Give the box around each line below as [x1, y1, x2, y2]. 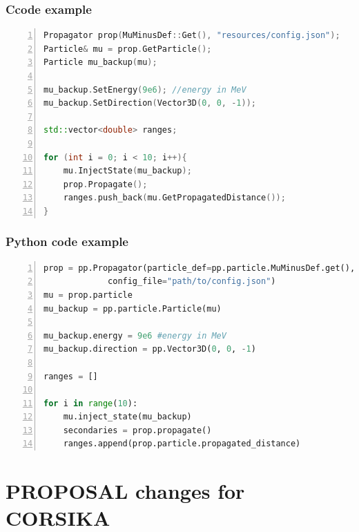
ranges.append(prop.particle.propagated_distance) [63, 439, 301, 449]
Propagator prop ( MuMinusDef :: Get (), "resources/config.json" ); [43, 30, 340, 41]
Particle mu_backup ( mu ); [43, 57, 157, 68]
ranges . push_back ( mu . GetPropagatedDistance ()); [63, 193, 286, 203]
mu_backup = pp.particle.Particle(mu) [43, 303, 222, 314]
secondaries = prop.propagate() [63, 425, 212, 435]
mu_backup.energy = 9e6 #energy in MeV [43, 330, 226, 341]
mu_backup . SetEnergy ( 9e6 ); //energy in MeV [43, 84, 246, 95]
